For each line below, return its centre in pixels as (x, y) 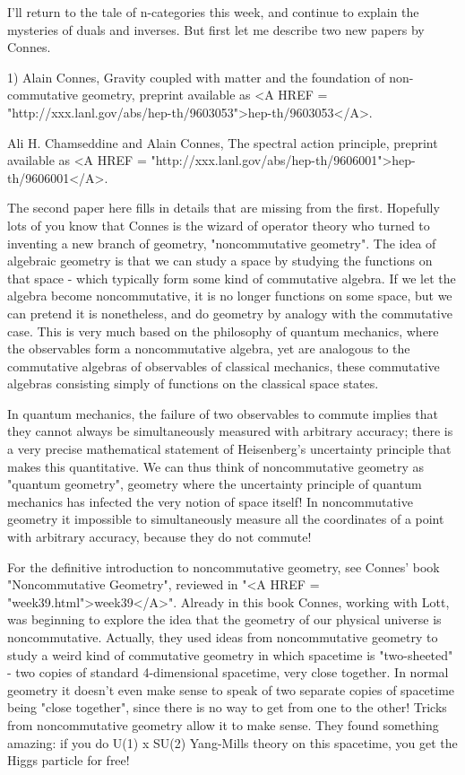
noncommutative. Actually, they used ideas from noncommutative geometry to (223, 637)
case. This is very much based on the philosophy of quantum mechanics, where (223, 331)
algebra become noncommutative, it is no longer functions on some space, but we (230, 296)
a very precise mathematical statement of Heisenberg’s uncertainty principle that (229, 449)
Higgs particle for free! (69, 760)
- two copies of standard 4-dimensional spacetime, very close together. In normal (228, 672)
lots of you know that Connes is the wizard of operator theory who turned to (219, 225)
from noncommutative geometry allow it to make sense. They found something (223, 724)
